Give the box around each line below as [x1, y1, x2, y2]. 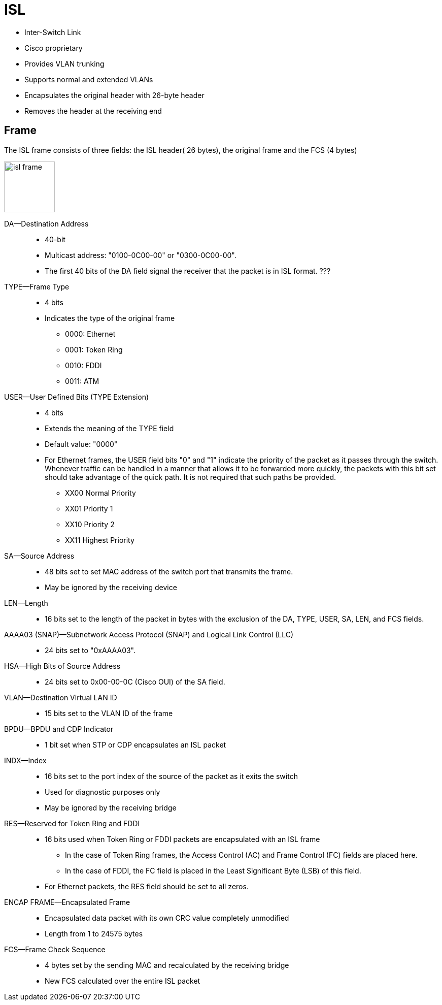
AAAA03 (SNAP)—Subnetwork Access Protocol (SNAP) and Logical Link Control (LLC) [4, 630, 294, 639]
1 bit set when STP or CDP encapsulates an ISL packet [45, 740, 226, 749]
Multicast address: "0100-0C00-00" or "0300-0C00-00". [45, 250, 236, 260]
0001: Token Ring [65, 345, 123, 354]
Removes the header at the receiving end [24, 106, 162, 115]
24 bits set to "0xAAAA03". [45, 645, 136, 655]
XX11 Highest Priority [65, 535, 134, 544]
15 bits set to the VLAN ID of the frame [45, 708, 173, 718]
